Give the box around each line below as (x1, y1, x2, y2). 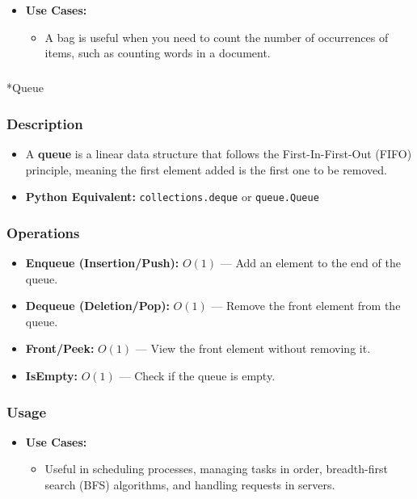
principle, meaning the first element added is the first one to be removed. (25, 161, 387, 178)
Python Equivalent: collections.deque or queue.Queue (25, 188, 319, 205)
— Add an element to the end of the (220, 254, 401, 271)
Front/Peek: (25, 340, 95, 357)
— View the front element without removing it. (135, 340, 371, 357)
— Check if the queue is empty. (119, 367, 276, 384)
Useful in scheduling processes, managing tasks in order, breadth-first (44, 460, 388, 477)
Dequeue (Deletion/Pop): (25, 297, 170, 314)
